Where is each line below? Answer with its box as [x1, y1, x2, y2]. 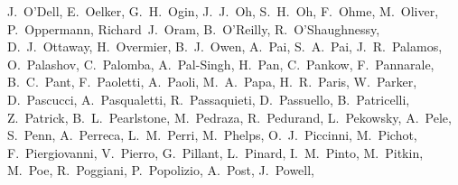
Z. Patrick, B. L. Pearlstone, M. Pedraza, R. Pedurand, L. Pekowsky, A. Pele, [7, 107, 452, 126]
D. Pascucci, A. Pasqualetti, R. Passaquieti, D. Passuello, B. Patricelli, [7, 89, 410, 108]
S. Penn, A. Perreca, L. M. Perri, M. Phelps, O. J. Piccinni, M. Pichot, [7, 125, 417, 144]
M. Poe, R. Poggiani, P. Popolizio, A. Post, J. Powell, [7, 161, 315, 180]
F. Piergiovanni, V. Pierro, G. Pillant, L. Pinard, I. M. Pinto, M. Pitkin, [7, 143, 424, 162]
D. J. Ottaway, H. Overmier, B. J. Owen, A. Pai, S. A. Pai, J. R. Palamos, [7, 37, 443, 56]
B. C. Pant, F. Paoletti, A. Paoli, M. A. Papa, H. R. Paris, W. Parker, [7, 72, 417, 91]
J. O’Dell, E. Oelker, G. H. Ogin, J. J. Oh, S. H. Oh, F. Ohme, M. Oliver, [7, 2, 439, 20]
